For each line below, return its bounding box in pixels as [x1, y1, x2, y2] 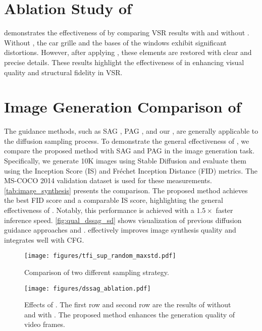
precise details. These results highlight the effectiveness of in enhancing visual [4, 57, 244, 67]
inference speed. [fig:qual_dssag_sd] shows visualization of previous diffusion [4, 214, 242, 225]
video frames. [24, 319, 66, 329]
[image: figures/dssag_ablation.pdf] [24, 285, 151, 292]
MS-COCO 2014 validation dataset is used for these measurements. [4, 175, 212, 186]
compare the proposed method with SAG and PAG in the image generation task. [4, 145, 255, 156]
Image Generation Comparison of [4, 96, 241, 117]
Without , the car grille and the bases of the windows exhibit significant [4, 37, 227, 47]
